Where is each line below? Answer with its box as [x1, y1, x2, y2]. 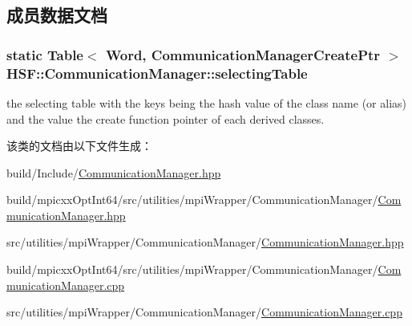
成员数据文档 [6, 2, 107, 27]
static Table [6, 44, 83, 64]
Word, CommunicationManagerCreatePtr [105, 44, 381, 64]
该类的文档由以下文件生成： [6, 137, 152, 154]
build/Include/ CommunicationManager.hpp [6, 164, 221, 181]
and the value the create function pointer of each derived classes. [6, 110, 325, 127]
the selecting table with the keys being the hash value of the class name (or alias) [6, 94, 406, 111]
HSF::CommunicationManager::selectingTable [6, 63, 308, 83]
